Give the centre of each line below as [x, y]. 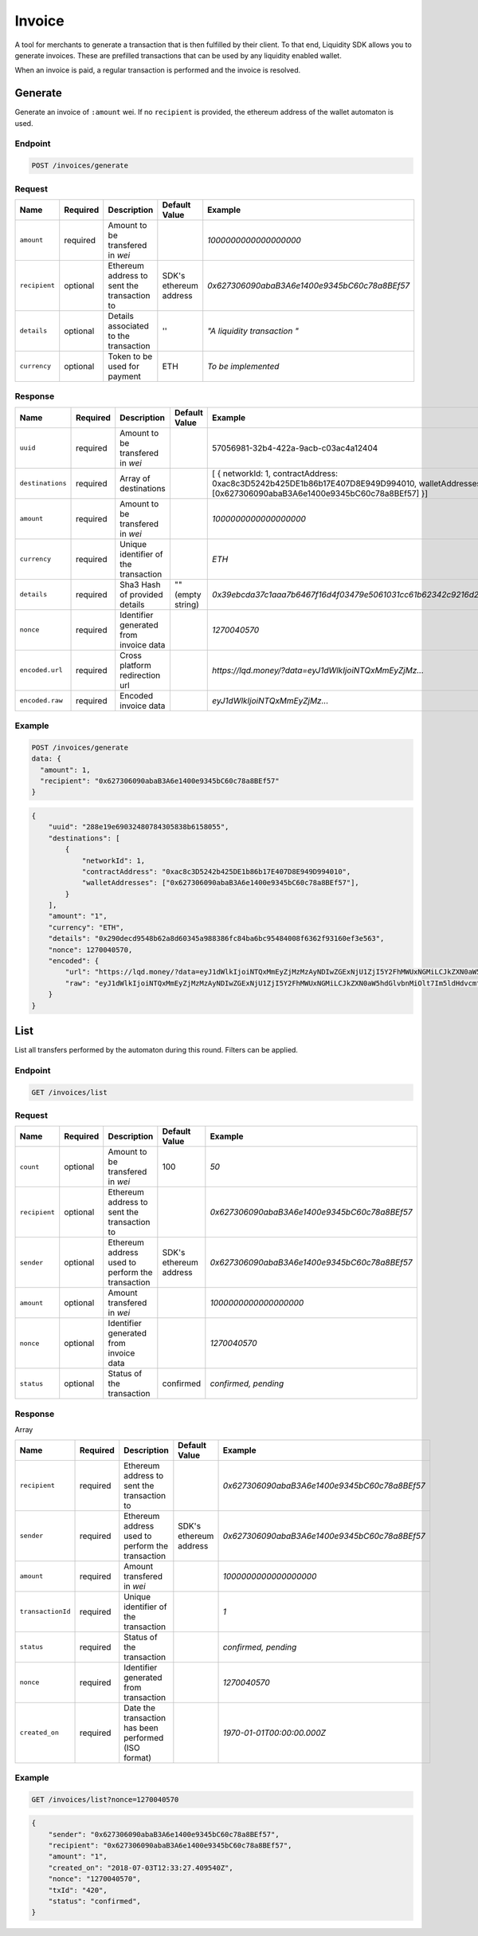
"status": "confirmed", [94, 1901]
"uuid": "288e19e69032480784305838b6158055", [139, 827]
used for [123, 366]
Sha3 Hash [140, 584]
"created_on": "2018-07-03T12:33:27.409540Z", [141, 1867]
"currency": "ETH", [86, 927]
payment [124, 376]
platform [135, 665]
